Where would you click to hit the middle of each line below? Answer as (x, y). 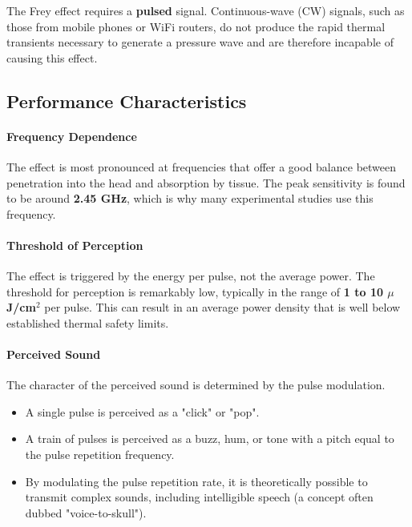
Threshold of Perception (75, 245)
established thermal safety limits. (88, 322)
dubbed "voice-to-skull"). (86, 512)
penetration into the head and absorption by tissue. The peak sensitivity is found (206, 182)
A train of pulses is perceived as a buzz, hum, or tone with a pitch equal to (210, 438)
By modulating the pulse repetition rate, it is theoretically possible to (196, 481)
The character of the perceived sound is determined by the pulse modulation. (196, 385)
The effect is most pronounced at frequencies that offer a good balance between (202, 166)
